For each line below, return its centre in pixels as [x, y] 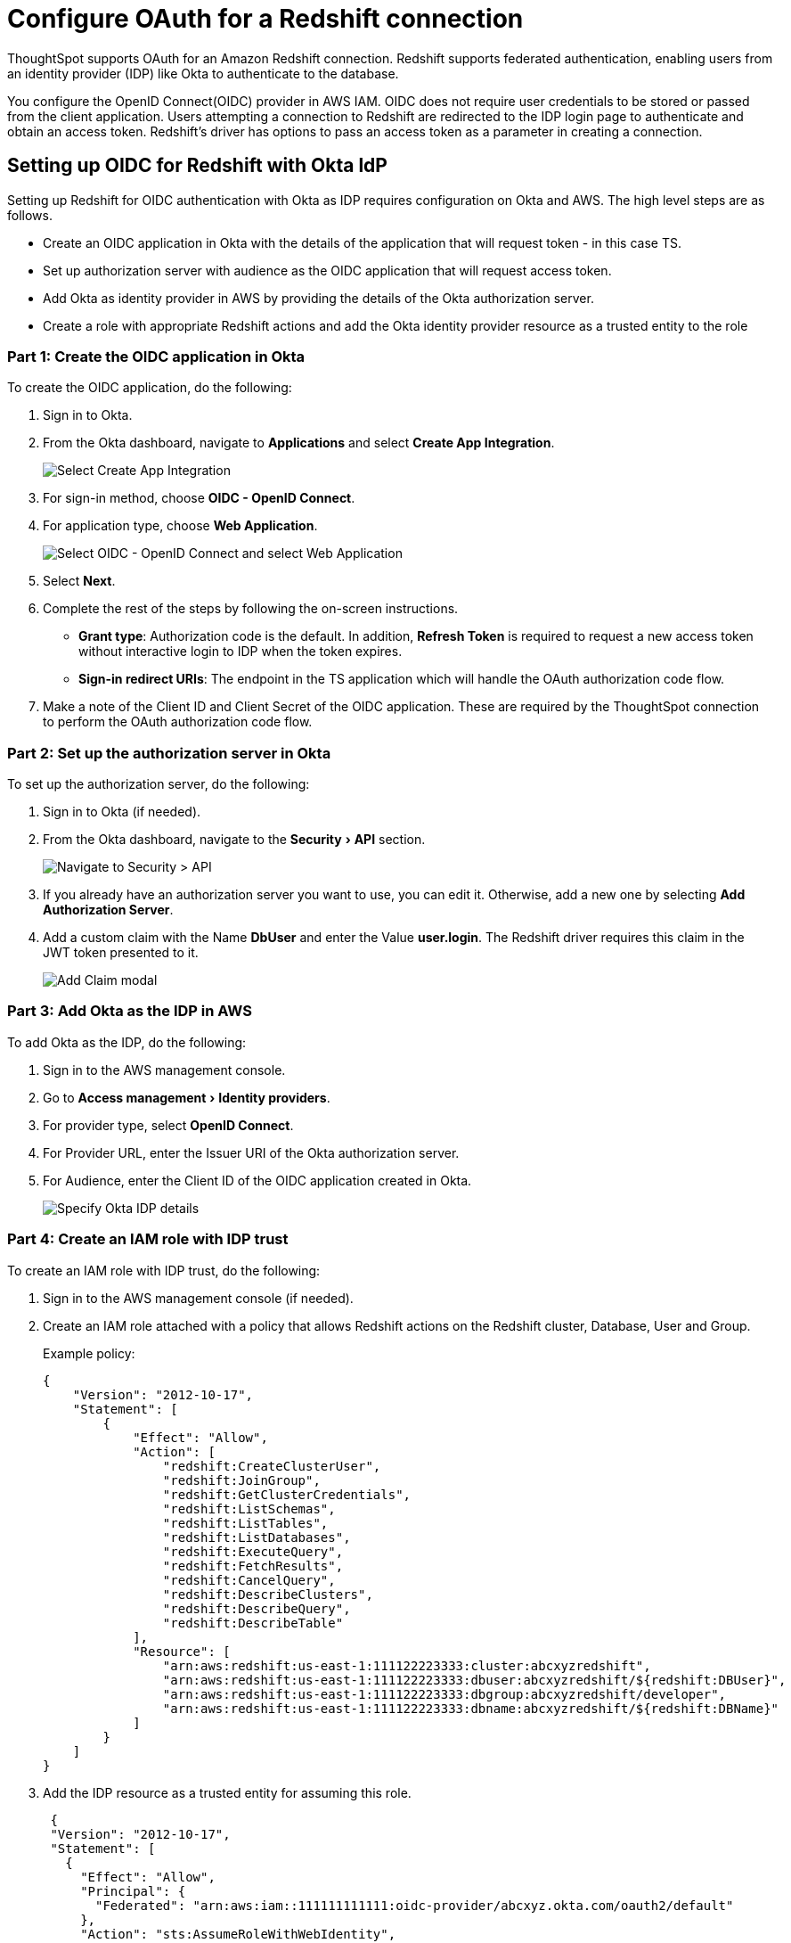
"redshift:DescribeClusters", [268, 1594]
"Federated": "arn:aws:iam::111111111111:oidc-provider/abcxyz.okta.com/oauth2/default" [415, 1905]
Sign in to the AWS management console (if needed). [198, 1298]
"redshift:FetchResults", [253, 1566]
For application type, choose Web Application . [180, 526]
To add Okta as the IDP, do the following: [127, 1042]
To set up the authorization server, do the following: [159, 784]
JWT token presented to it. [121, 953]
